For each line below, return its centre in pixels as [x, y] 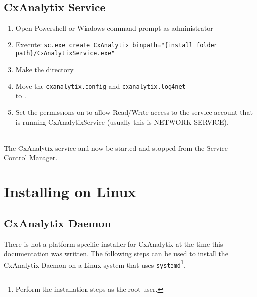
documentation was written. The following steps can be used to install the [116, 253]
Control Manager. [31, 158]
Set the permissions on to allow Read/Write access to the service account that [134, 112]
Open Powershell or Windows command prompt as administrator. [115, 28]
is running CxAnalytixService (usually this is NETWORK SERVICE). [122, 122]
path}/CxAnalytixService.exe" [65, 54]
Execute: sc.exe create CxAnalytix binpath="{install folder [116, 44]
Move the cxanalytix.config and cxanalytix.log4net [101, 86]
